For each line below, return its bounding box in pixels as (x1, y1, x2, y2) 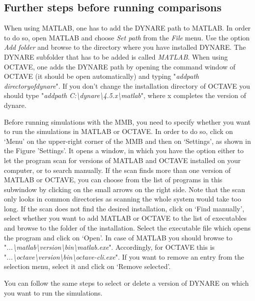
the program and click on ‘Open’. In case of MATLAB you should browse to (4, 232, 233, 242)
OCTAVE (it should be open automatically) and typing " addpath (4, 71, 199, 81)
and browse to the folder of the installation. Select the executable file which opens (4, 223, 251, 233)
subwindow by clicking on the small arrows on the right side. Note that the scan (4, 184, 245, 194)
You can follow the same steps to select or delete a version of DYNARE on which (4, 278, 249, 288)
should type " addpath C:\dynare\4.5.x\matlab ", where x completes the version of (4, 90, 246, 100)
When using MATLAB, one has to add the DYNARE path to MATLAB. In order (4, 23, 251, 33)
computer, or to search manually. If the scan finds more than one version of (4, 165, 231, 175)
